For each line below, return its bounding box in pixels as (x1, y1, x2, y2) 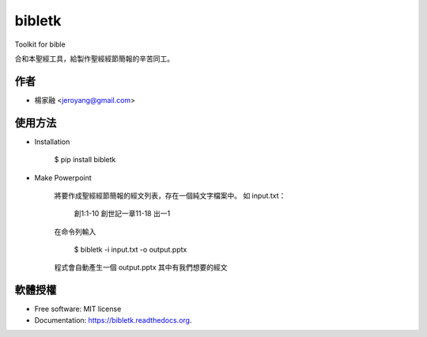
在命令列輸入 (54, 226, 96, 237)
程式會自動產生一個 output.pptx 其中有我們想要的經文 (54, 263, 228, 272)
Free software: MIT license (34, 305, 122, 314)
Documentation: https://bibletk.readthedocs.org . (34, 315, 192, 324)
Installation (34, 137, 70, 146)
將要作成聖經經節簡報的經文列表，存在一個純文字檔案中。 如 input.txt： (54, 191, 286, 200)
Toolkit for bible (14, 40, 66, 49)
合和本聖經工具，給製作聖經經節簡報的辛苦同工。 (14, 54, 174, 63)
